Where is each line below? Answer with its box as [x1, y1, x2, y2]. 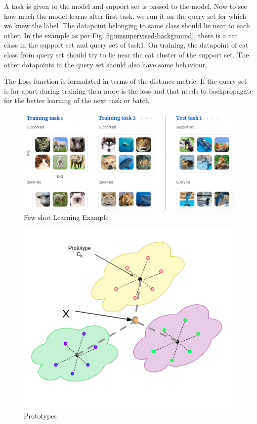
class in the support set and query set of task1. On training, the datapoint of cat [4, 40, 249, 50]
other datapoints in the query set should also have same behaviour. [4, 59, 208, 69]
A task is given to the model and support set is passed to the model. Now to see [4, 1, 247, 11]
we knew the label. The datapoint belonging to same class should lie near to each [4, 20, 250, 31]
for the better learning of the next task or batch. [4, 95, 151, 106]
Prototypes [24, 411, 57, 421]
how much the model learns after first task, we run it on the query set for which [4, 10, 247, 21]
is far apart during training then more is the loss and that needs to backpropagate [4, 85, 253, 96]
